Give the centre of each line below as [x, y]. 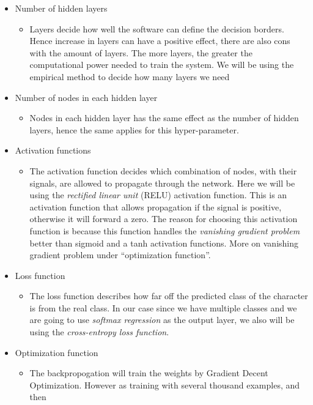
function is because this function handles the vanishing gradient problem [165, 230]
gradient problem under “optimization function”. [120, 255]
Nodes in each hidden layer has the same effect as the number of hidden [164, 118]
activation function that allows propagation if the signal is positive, [156, 206]
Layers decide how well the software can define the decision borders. [157, 28]
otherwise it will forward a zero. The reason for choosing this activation [164, 219]
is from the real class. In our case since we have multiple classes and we [163, 307]
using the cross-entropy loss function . [99, 332]
